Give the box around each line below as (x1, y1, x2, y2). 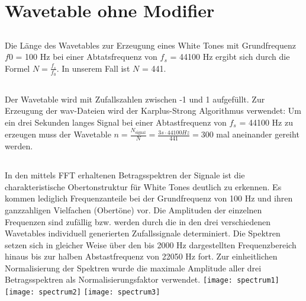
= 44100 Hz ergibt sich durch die (170, 50, 290, 63)
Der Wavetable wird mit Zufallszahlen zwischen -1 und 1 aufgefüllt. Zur (5, 92, 265, 105)
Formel (5, 62, 30, 74)
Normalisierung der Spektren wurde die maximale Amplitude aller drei (5, 261, 262, 274)
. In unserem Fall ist (56, 62, 130, 74)
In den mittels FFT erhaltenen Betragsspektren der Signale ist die (5, 169, 245, 181)
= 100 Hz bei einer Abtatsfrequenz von (15, 50, 157, 63)
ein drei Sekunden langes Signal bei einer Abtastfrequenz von (5, 116, 227, 128)
